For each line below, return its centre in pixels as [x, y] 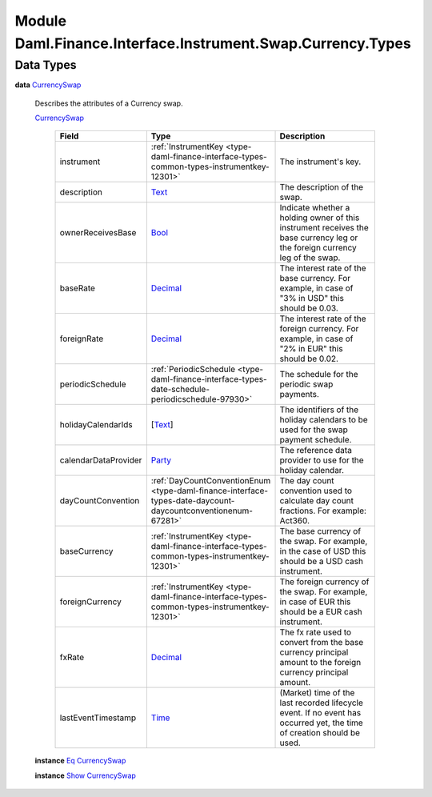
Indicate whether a [315, 208]
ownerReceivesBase [98, 233]
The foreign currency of [324, 582]
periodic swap [306, 384]
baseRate [78, 288]
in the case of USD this [323, 551]
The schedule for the [319, 374]
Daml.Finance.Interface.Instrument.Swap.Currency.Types [213, 43]
